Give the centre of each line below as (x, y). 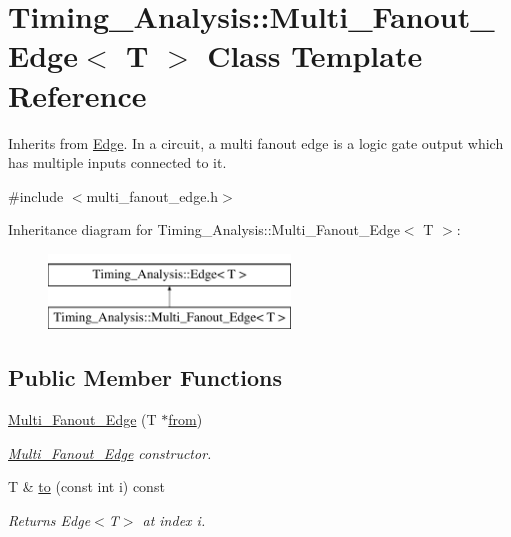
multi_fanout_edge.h (152, 195)
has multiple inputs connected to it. (117, 162)
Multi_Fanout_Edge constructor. (110, 452)
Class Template (315, 55)
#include (36, 195)
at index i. (174, 520)
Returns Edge (49, 520)
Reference (77, 94)
